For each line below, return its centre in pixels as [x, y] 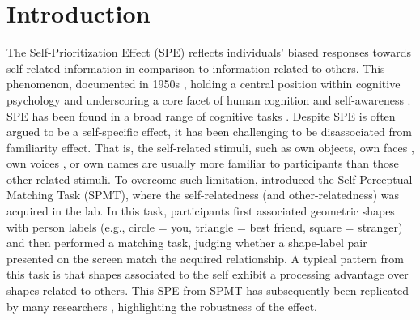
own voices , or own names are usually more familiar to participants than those [203, 163]
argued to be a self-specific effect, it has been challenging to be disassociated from [209, 132]
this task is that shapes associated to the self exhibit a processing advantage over [208, 274]
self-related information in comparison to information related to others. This [196, 68]
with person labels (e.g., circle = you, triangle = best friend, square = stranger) [205, 226]
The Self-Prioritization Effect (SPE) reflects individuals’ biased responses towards [209, 52]
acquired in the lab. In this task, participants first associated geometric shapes [201, 211]
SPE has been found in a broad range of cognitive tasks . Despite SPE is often [201, 115]
